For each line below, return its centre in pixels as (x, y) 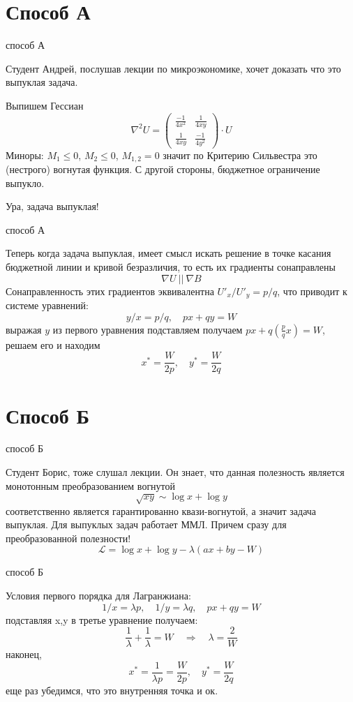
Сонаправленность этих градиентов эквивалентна (110, 291)
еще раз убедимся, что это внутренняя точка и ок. (112, 690)
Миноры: (25, 155)
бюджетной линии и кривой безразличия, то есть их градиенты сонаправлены (171, 267)
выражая (24, 329)
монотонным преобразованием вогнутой (91, 485)
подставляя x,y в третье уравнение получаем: (102, 619)
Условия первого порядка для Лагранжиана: (98, 596)
